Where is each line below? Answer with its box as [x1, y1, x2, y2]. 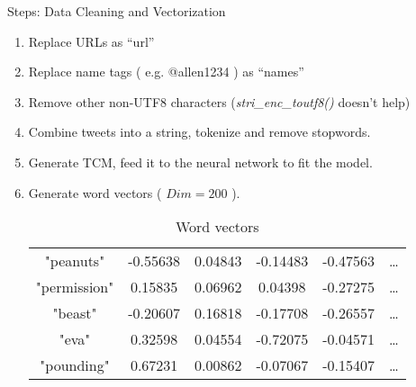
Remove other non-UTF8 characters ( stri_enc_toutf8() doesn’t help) [28, 92, 411, 111]
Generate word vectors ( [28, 183, 162, 202]
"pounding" [40, 355, 110, 376]
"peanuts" [44, 250, 105, 272]
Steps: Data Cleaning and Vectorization [7, 2, 226, 20]
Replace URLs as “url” [28, 31, 155, 50]
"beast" [52, 302, 97, 324]
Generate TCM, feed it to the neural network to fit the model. [28, 152, 373, 171]
